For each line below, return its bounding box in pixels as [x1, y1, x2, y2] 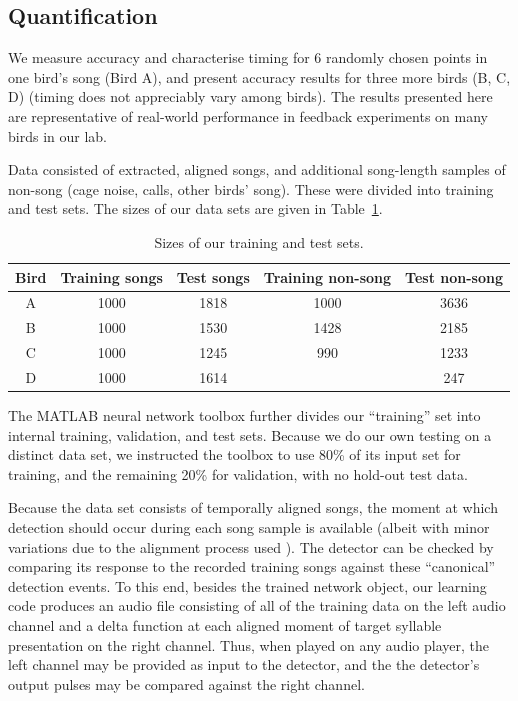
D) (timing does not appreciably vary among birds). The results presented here [8, 86, 493, 107]
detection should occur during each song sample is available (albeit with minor [8, 516, 490, 537]
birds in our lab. [8, 125, 107, 146]
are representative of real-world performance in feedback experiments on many [8, 105, 488, 126]
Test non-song [405, 266, 503, 287]
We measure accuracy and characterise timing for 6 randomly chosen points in [8, 47, 488, 68]
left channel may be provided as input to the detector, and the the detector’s [8, 654, 480, 675]
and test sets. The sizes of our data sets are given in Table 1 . [8, 198, 383, 219]
